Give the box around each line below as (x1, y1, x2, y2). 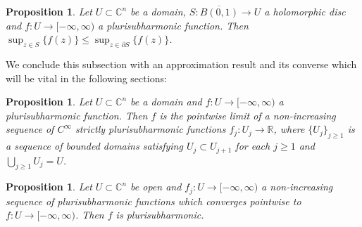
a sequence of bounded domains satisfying (6, 138, 183, 153)
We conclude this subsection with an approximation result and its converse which (6, 56, 357, 71)
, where (273, 122, 305, 136)
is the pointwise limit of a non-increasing (159, 108, 336, 122)
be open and (130, 179, 182, 194)
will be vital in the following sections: (6, 70, 167, 85)
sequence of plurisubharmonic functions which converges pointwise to (6, 193, 301, 208)
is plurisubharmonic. (116, 207, 204, 222)
